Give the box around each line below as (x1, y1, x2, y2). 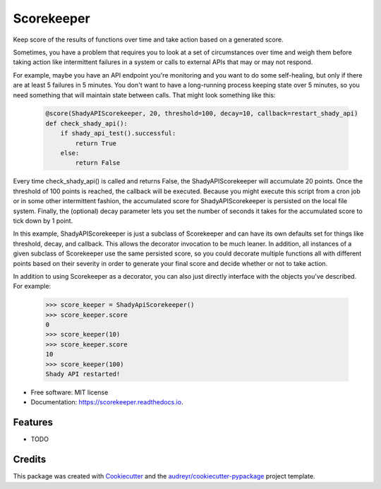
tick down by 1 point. (13, 216, 73, 225)
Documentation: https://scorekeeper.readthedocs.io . (30, 398, 183, 406)
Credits (13, 454, 47, 466)
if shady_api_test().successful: (60, 129, 176, 138)
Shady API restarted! (45, 370, 121, 378)
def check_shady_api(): (45, 119, 128, 127)
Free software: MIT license (30, 388, 109, 397)
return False (75, 159, 121, 167)
